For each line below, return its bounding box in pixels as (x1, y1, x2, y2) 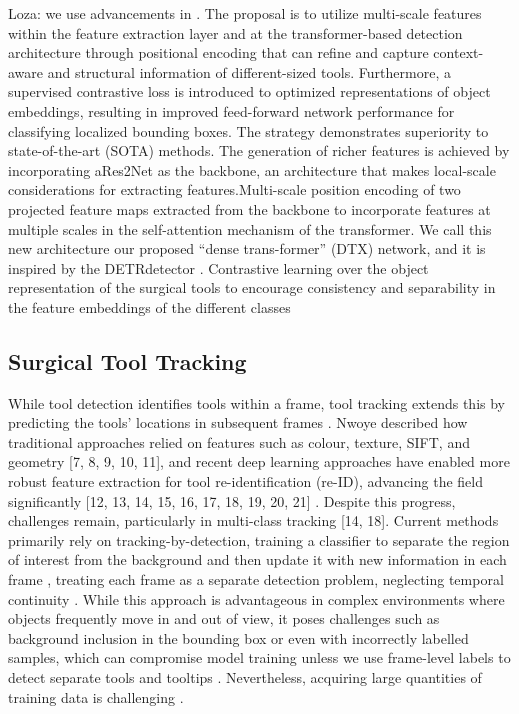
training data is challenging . (8, 686, 184, 707)
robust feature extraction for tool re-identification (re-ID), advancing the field (8, 471, 483, 492)
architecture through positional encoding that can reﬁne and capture (8, 42, 429, 63)
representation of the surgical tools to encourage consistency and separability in (8, 277, 496, 298)
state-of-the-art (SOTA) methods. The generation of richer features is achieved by (8, 140, 510, 161)
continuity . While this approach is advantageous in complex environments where (8, 588, 505, 609)
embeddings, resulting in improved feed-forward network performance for (8, 100, 455, 121)
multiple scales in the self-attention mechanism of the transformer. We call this (8, 218, 492, 239)
